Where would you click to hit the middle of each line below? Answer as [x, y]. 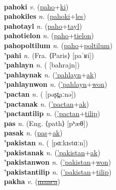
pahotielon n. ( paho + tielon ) [49, 35]
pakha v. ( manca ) [32, 181]
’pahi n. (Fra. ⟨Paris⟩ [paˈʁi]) [49, 55]
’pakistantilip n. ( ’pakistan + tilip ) [58, 171]
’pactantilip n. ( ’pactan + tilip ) [52, 113]
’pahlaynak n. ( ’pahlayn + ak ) [50, 74]
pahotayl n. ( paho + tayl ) [43, 26]
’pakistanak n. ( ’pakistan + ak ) [52, 152]
